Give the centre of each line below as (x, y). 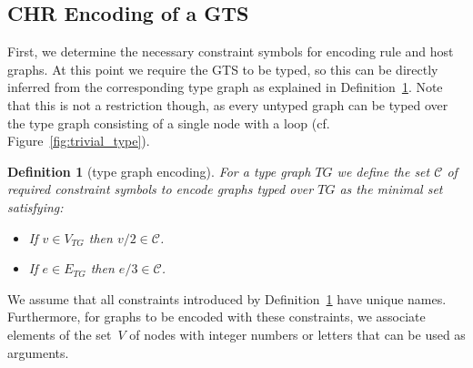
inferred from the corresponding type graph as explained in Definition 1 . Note (225, 87)
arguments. (38, 352)
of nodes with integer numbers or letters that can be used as (297, 334)
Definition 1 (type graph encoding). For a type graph (159, 171)
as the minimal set (391, 189)
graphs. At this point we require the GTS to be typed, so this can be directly (223, 69)
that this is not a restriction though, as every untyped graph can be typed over (228, 104)
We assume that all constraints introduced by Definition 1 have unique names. (227, 298)
